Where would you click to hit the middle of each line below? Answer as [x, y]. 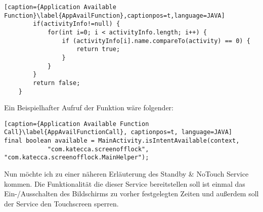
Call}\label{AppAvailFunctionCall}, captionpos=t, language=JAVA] [118, 132]
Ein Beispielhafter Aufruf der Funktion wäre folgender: [89, 108]
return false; [57, 83]
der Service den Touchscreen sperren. [61, 203]
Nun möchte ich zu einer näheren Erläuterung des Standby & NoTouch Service [126, 174]
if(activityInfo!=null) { [77, 24]
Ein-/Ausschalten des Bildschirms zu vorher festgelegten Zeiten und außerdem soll [131, 194]
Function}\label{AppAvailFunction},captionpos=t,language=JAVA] [115, 15]
